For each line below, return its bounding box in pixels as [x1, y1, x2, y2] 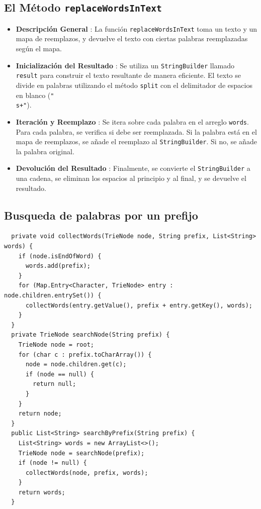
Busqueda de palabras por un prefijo [4, 207, 198, 223]
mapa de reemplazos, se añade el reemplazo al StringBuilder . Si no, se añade [16, 136, 257, 147]
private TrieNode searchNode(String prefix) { [11, 331, 170, 339]
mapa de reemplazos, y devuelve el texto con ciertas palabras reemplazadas [16, 33, 248, 44]
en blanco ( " [16, 89, 54, 100]
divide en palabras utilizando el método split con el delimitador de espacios [16, 79, 252, 90]
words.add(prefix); [25, 262, 91, 270]
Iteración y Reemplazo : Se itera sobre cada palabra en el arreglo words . [16, 116, 249, 127]
